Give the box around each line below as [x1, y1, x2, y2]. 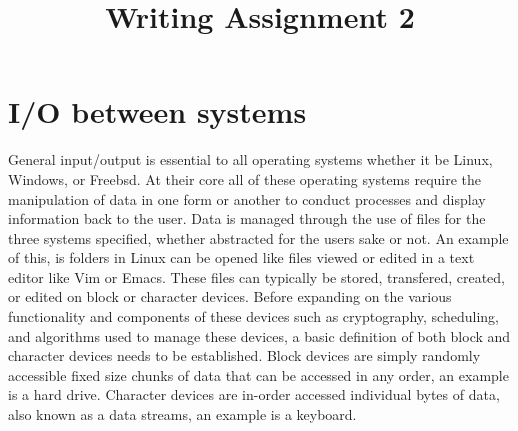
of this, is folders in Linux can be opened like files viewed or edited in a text [8, 247, 475, 268]
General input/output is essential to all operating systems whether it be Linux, [8, 149, 493, 170]
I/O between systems [8, 91, 307, 132]
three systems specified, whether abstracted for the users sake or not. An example [8, 227, 509, 248]
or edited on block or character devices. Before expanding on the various [8, 286, 452, 307]
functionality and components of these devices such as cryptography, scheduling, [8, 306, 499, 327]
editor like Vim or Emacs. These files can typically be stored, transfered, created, [8, 266, 505, 287]
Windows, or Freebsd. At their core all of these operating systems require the [8, 168, 482, 189]
